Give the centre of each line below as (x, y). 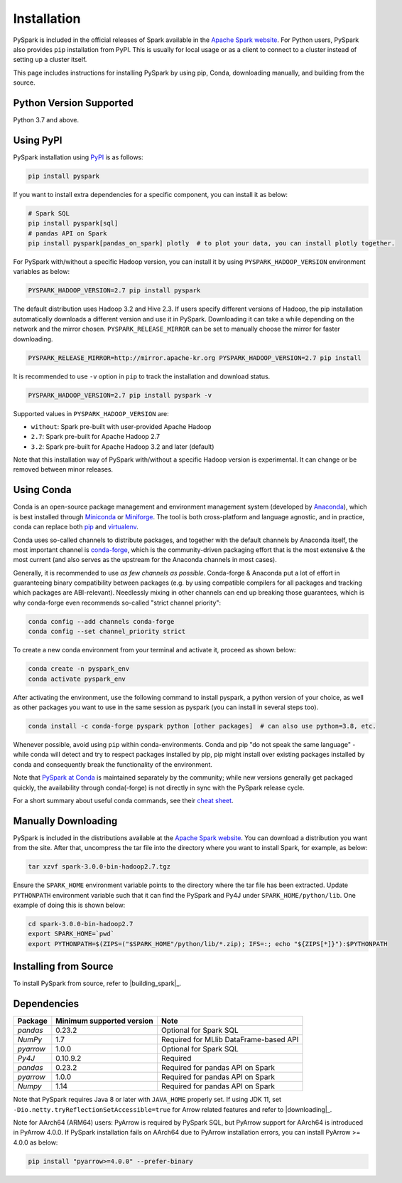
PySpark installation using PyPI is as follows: (78, 157)
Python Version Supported (74, 103)
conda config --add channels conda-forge (101, 621)
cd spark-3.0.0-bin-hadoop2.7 (81, 924)
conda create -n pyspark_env (79, 669)
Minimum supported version (105, 1021)
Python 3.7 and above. (46, 120)
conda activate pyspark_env (77, 679)
